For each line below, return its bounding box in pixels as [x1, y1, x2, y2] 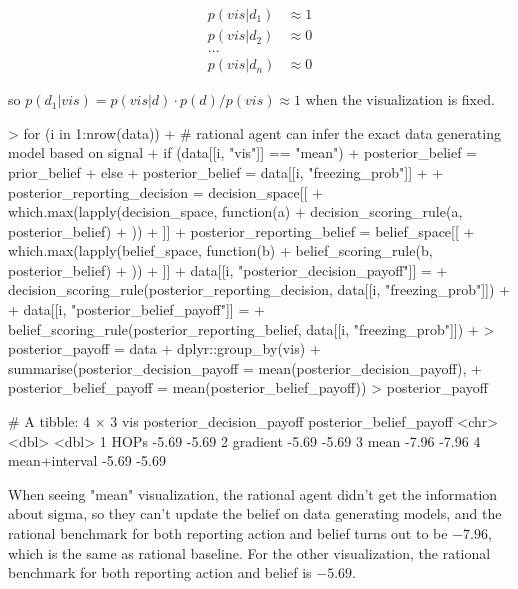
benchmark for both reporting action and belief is [8, 562, 312, 583]
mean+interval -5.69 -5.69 [8, 450, 166, 471]
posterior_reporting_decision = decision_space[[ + [8, 181, 324, 202]
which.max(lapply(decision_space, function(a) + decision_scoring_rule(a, [8, 201, 463, 222]
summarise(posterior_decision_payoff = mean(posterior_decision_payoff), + [8, 357, 482, 378]
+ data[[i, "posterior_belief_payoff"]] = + [8, 299, 265, 320]
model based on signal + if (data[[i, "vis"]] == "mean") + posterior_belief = [8, 142, 477, 163]
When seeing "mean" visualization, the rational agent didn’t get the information [8, 483, 498, 504]
